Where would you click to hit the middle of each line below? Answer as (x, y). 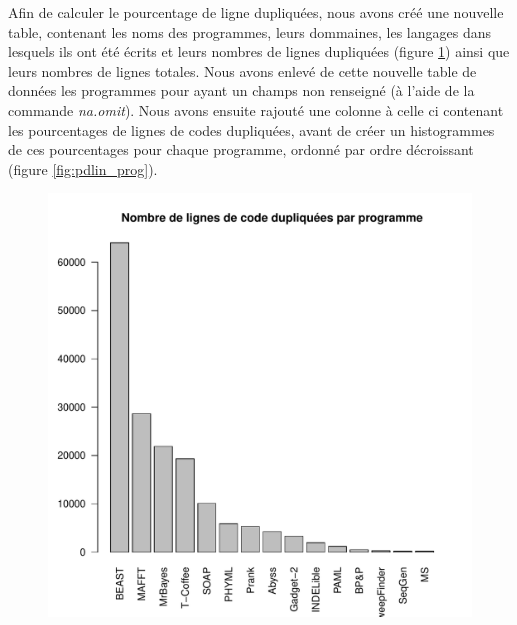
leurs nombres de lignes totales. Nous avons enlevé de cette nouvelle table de (242, 70)
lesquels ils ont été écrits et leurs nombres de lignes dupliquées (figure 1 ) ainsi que (259, 51)
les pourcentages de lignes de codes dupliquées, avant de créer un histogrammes (251, 129)
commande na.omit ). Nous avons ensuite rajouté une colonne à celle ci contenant (256, 109)
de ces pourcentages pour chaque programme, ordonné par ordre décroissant (241, 149)
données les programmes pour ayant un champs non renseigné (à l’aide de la (241, 90)
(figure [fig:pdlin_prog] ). (83, 168)
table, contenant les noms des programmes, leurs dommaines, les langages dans (249, 31)
